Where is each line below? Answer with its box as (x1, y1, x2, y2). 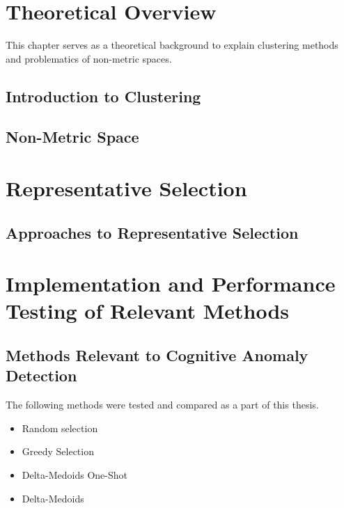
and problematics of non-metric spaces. (6, 51, 172, 65)
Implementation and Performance (6, 269, 336, 298)
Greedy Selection (22, 444, 94, 459)
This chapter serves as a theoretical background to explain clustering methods (6, 38, 338, 52)
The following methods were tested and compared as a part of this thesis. (6, 397, 319, 412)
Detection (6, 365, 77, 386)
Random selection (22, 420, 98, 435)
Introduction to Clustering (6, 85, 201, 106)
